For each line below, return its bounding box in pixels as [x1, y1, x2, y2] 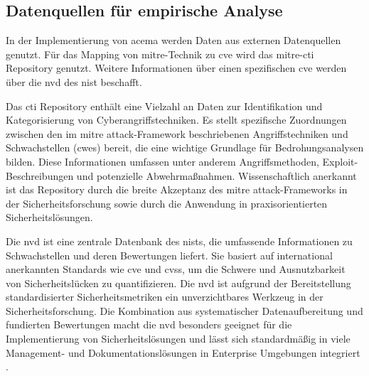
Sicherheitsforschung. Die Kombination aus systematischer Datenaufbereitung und [6, 303, 363, 318]
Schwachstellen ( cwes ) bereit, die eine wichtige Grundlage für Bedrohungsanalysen [6, 140, 364, 155]
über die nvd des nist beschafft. [6, 74, 142, 89]
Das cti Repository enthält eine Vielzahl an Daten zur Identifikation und [6, 98, 323, 113]
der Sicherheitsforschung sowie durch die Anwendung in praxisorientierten [6, 195, 328, 210]
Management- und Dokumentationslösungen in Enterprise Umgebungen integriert [6, 345, 360, 360]
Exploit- [322, 154, 358, 168]
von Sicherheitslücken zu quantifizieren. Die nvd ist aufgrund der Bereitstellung [6, 275, 351, 290]
